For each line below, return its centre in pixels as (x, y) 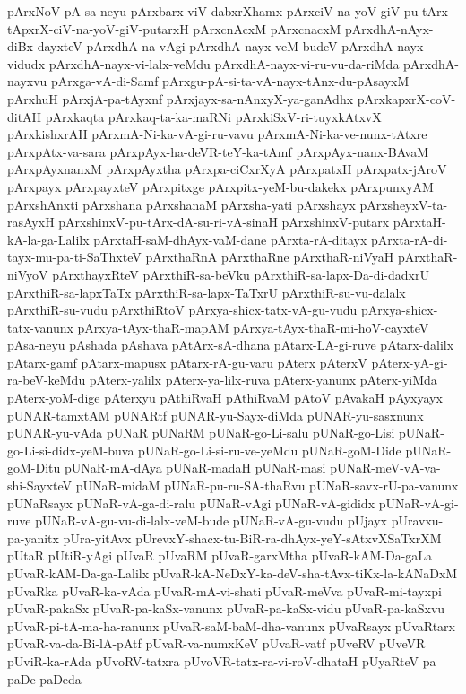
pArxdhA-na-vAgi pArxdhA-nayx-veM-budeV (212, 46)
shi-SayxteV (40, 486)
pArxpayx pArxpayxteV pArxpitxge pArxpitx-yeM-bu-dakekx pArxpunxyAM (220, 186)
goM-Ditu (34, 468)
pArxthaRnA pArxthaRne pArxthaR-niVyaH (270, 257)
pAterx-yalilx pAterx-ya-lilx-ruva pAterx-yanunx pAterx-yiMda (263, 380)
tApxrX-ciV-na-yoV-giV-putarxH (98, 28)
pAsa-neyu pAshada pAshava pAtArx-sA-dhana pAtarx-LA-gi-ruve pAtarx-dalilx (231, 345)
